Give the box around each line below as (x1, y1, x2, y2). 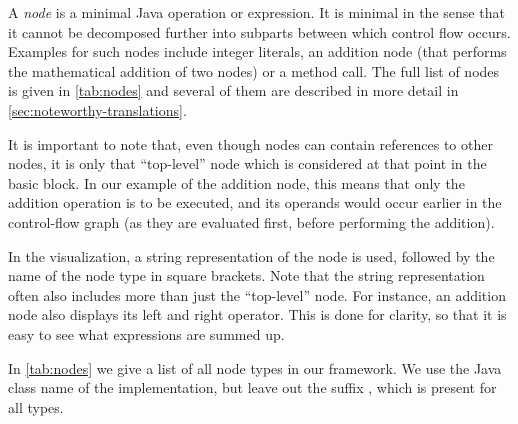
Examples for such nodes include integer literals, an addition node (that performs (8, 41, 507, 62)
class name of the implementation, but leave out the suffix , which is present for (8, 377, 497, 398)
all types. (8, 396, 64, 417)
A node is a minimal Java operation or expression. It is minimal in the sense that (8, 2, 505, 22)
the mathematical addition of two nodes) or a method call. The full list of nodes (8, 60, 500, 81)
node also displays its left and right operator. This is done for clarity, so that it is (8, 304, 507, 325)
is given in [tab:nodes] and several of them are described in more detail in (8, 80, 459, 101)
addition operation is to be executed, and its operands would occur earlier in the (8, 192, 502, 213)
